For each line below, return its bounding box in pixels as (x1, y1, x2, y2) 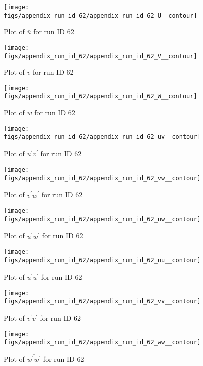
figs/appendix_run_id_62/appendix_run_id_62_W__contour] (4, 93, 197, 100)
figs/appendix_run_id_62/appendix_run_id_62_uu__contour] (4, 256, 201, 264)
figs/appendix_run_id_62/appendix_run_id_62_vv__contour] (4, 298, 201, 305)
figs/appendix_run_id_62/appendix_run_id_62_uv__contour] (4, 133, 201, 141)
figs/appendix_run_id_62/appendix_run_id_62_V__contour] (4, 52, 197, 60)
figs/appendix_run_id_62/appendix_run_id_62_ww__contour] (4, 339, 201, 346)
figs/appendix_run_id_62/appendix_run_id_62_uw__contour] (4, 215, 201, 223)
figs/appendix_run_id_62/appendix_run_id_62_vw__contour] (4, 174, 201, 182)
